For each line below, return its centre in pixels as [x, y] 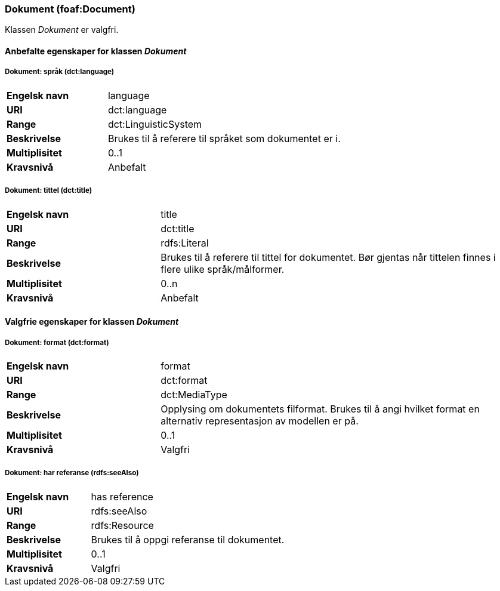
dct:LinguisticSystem [155, 124]
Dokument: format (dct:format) [57, 342]
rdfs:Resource [122, 525]
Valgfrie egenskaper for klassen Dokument [92, 322]
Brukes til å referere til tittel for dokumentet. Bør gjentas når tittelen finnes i [328, 257]
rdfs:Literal [185, 243]
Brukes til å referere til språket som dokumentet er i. [224, 138]
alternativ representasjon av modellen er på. [260, 421]
